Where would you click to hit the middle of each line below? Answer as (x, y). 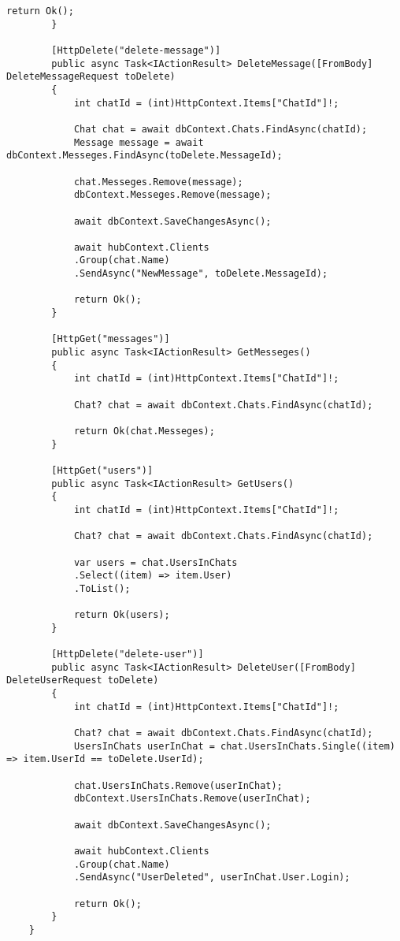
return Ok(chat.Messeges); (144, 431)
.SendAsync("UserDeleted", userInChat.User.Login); (212, 878)
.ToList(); (102, 588)
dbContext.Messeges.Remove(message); (172, 195)
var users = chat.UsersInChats (156, 562)
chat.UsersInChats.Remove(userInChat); (178, 785)
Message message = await (139, 142)
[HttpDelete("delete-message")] (136, 50)
